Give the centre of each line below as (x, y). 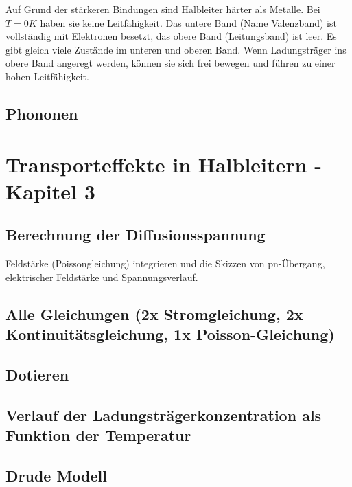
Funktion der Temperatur (98, 435)
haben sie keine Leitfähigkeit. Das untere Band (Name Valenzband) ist (188, 22)
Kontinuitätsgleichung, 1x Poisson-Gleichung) (170, 334)
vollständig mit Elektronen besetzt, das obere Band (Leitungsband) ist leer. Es (171, 36)
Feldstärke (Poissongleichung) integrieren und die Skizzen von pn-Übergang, (165, 263)
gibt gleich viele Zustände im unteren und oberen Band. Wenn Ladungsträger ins (176, 49)
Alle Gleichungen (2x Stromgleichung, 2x (154, 314)
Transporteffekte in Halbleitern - (164, 164)
